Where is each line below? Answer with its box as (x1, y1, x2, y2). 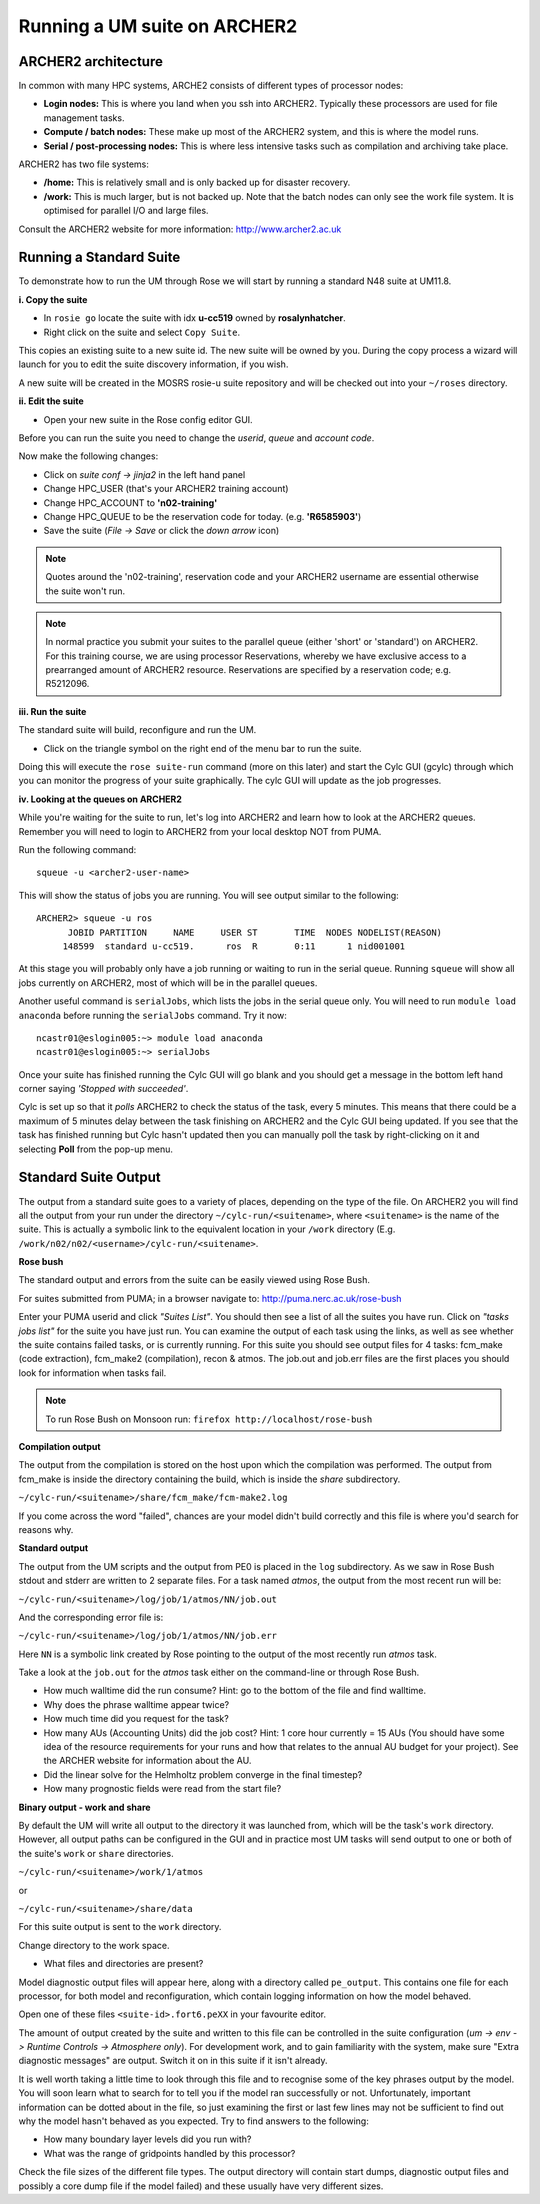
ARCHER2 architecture (18, 53, 164, 70)
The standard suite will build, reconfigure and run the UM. (18, 724, 257, 736)
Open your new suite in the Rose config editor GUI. (43, 413, 254, 425)
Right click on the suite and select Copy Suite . (43, 326, 240, 338)
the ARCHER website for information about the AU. (43, 1755, 252, 1767)
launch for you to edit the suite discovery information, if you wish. (18, 358, 289, 370)
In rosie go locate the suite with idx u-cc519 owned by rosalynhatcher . (43, 312, 346, 324)
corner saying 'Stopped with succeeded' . (18, 1083, 189, 1095)
